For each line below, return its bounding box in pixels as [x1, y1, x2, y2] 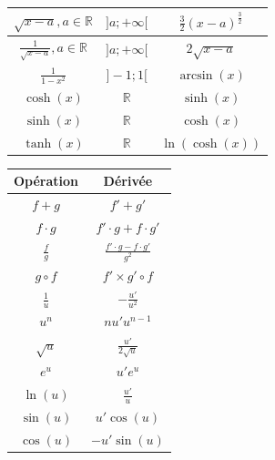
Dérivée [103, 171, 153, 190]
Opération [14, 171, 79, 190]
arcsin [179, 68, 213, 82]
